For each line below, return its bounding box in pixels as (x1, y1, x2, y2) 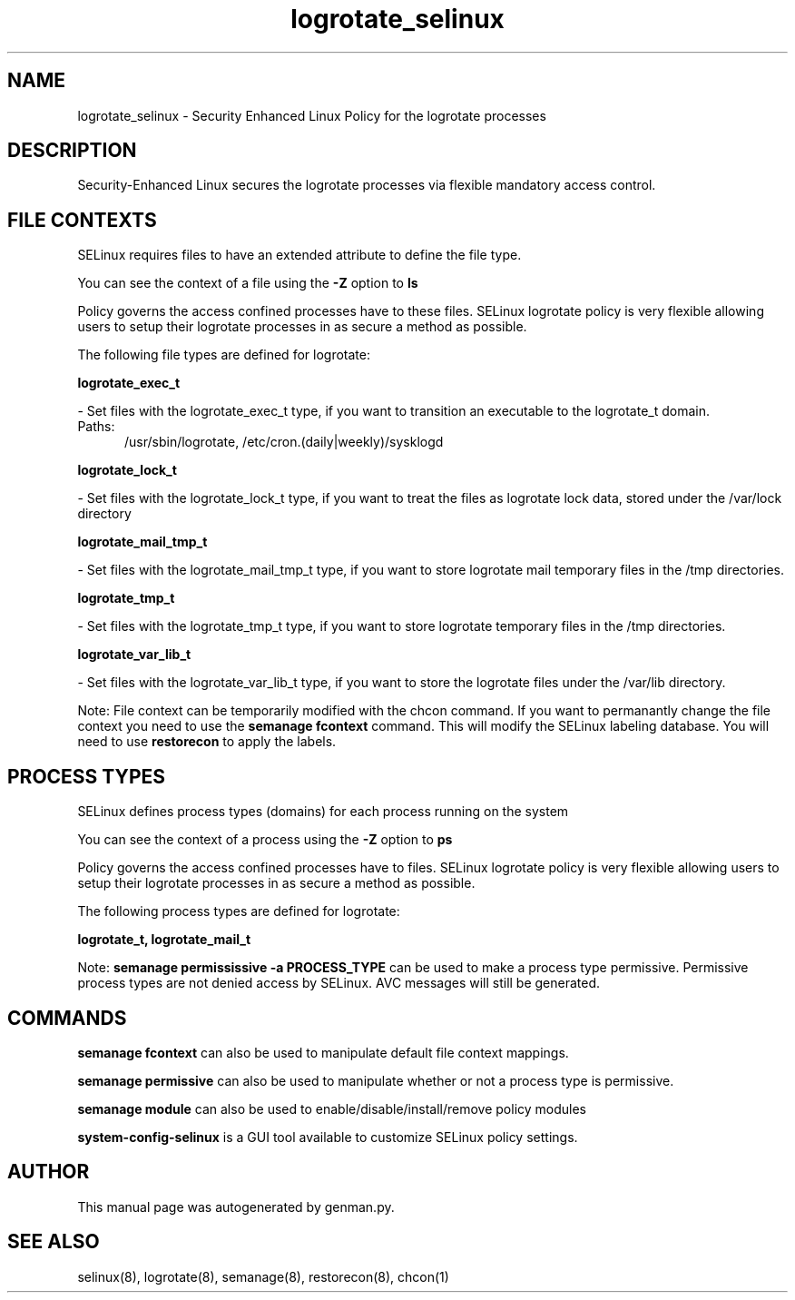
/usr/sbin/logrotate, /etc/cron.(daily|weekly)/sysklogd (124, 434, 444, 450)
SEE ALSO (7, 1230, 100, 1254)
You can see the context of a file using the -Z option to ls (77, 275, 418, 291)
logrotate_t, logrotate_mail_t (77, 931, 251, 948)
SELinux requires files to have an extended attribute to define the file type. (77, 247, 522, 263)
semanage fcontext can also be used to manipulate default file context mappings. (77, 1044, 569, 1060)
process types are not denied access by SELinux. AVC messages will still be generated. (77, 975, 601, 991)
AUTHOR (7, 1160, 90, 1184)
